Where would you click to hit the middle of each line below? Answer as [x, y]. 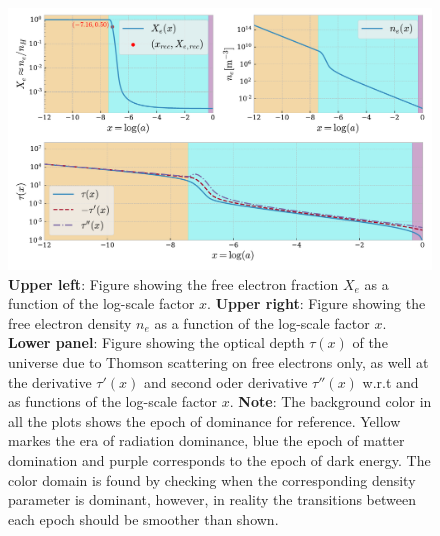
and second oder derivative [225, 381]
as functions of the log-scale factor [113, 401]
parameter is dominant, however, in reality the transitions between [212, 499]
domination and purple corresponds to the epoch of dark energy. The [219, 460]
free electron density [70, 322]
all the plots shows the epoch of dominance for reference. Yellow [204, 420]
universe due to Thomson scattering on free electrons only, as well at [218, 362]
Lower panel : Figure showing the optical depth [156, 342]
